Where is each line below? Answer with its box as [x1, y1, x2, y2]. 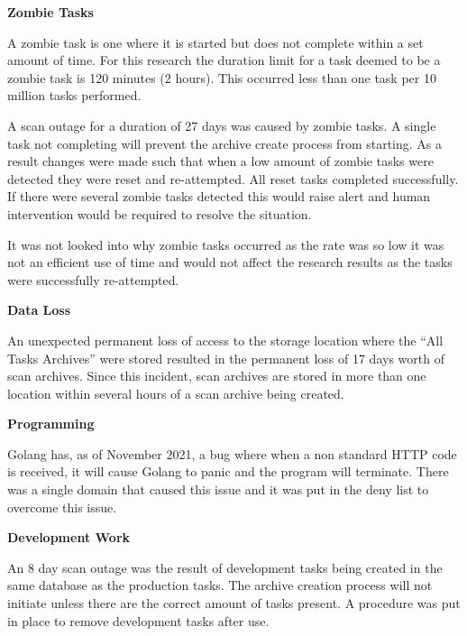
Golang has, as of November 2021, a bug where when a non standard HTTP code [7, 444, 457, 463]
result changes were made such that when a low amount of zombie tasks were [7, 152, 434, 171]
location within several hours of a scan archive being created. [7, 383, 344, 402]
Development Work [7, 528, 131, 547]
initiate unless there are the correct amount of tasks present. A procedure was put [7, 594, 461, 613]
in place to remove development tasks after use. [7, 611, 270, 630]
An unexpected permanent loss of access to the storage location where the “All [7, 330, 444, 349]
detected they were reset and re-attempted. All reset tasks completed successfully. [7, 169, 459, 188]
